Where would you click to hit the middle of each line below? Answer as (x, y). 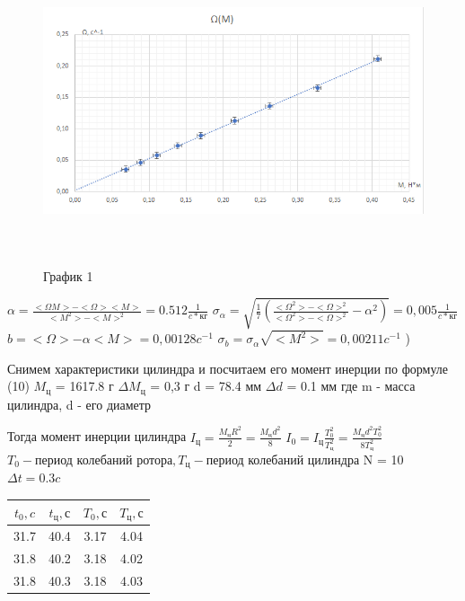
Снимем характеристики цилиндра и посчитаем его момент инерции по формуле (228, 368)
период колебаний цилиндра (283, 460)
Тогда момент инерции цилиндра (97, 436)
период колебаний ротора (104, 460)
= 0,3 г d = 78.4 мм (206, 386)
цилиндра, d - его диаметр (79, 404)
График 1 (68, 275)
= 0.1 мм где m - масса (351, 386)
